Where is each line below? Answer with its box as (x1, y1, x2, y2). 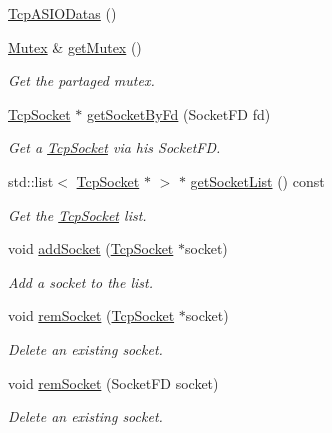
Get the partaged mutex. (8, 70, 155, 91)
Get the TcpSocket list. (8, 204, 147, 225)
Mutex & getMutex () (8, 36, 142, 57)
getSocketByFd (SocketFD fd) (86, 103, 271, 124)
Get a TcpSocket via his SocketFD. (8, 137, 221, 158)
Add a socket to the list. (8, 271, 153, 292)
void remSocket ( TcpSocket (8, 305, 175, 326)
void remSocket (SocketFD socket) (8, 372, 219, 393)
